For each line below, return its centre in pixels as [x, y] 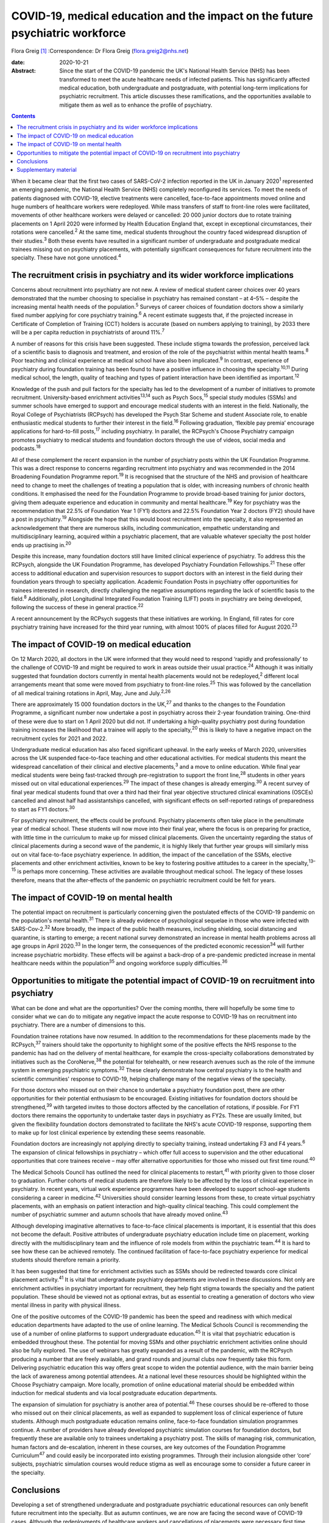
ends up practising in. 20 [41, 544]
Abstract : [23, 71]
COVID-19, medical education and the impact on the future [162, 16]
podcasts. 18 [26, 448]
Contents [23, 116]
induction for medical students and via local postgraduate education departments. [114, 1393]
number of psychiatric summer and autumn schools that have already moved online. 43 [120, 1214]
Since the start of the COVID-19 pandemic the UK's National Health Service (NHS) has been [175, 71]
